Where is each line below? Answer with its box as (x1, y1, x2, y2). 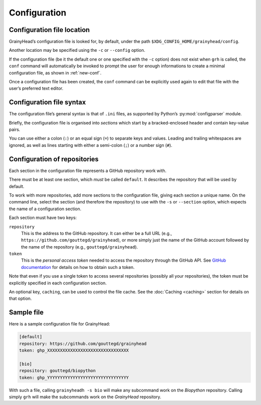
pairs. (9, 126, 20, 133)
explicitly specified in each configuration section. (9, 280, 107, 286)
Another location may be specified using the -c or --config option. (9, 47, 145, 53)
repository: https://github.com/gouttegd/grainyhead (19, 341, 147, 346)
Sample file (9, 308, 43, 317)
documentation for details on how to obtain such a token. (21, 264, 135, 270)
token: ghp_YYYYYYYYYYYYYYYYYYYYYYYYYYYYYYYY (19, 374, 129, 380)
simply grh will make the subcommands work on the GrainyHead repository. (9, 394, 161, 400)
